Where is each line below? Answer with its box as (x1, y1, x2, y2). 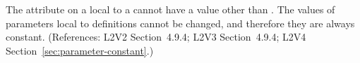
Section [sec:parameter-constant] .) (6, 43, 154, 57)
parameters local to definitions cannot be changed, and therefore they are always (6, 15, 355, 30)
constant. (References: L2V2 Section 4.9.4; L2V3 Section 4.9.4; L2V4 (6, 29, 306, 44)
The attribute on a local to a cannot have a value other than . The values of (6, 2, 335, 16)
